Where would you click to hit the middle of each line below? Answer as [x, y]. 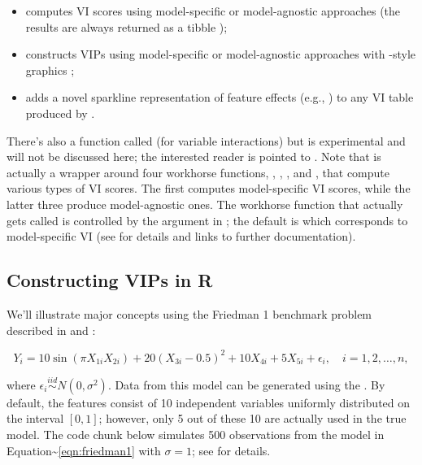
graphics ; [50, 70]
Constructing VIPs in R [110, 280]
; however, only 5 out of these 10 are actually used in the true [252, 418]
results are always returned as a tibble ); [126, 26]
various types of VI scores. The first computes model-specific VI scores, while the [209, 188]
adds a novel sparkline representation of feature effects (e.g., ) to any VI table [220, 97]
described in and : [51, 330]
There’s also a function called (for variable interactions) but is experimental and [206, 140]
